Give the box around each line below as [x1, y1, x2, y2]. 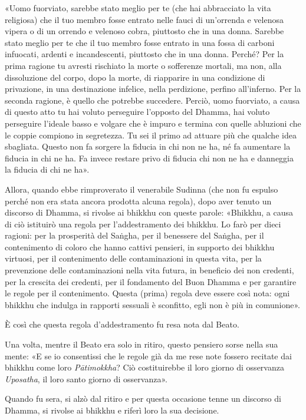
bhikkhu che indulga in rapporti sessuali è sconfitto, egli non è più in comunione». [5, 298, 300, 310]
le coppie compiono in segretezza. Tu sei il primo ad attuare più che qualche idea [5, 128, 297, 141]
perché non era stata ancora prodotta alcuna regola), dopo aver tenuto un [5, 194, 272, 207]
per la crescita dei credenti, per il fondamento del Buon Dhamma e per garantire [5, 275, 297, 287]
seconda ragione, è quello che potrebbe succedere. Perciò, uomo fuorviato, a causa [5, 94, 300, 106]
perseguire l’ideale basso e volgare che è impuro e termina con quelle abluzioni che [5, 117, 301, 129]
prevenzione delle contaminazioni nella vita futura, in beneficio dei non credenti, [5, 264, 294, 276]
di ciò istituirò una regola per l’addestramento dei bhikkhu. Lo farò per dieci [5, 217, 281, 230]
